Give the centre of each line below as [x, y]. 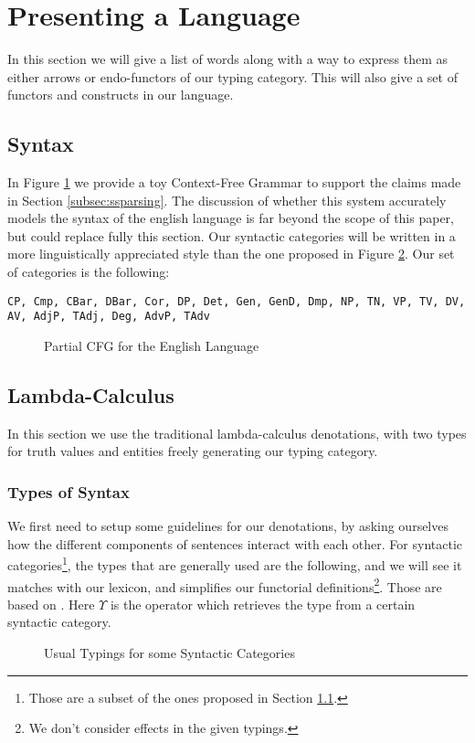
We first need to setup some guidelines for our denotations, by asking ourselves [228, 526]
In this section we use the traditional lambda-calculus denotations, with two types [237, 433]
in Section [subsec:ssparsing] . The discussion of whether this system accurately [227, 200]
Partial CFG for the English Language [152, 345]
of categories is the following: [89, 272]
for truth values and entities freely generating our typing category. [193, 451]
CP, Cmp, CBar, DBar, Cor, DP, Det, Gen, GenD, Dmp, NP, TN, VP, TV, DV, [237, 301]
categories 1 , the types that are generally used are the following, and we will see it [235, 564]
